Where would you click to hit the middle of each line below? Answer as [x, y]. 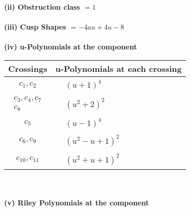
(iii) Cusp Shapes [35, 27]
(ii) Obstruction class [42, 7]
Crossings [28, 68]
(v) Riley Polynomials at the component [77, 203]
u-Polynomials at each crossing [118, 68]
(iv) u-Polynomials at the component [71, 47]
